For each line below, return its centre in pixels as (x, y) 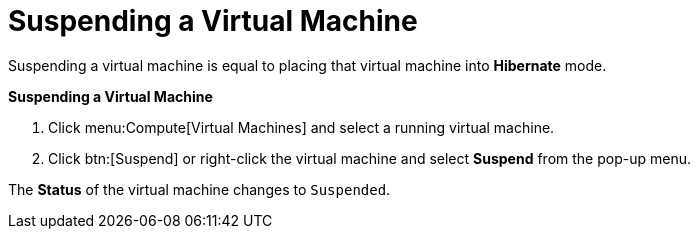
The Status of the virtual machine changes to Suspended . (199, 189)
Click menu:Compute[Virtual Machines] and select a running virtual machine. (301, 127)
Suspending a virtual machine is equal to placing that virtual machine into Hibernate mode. (307, 65)
